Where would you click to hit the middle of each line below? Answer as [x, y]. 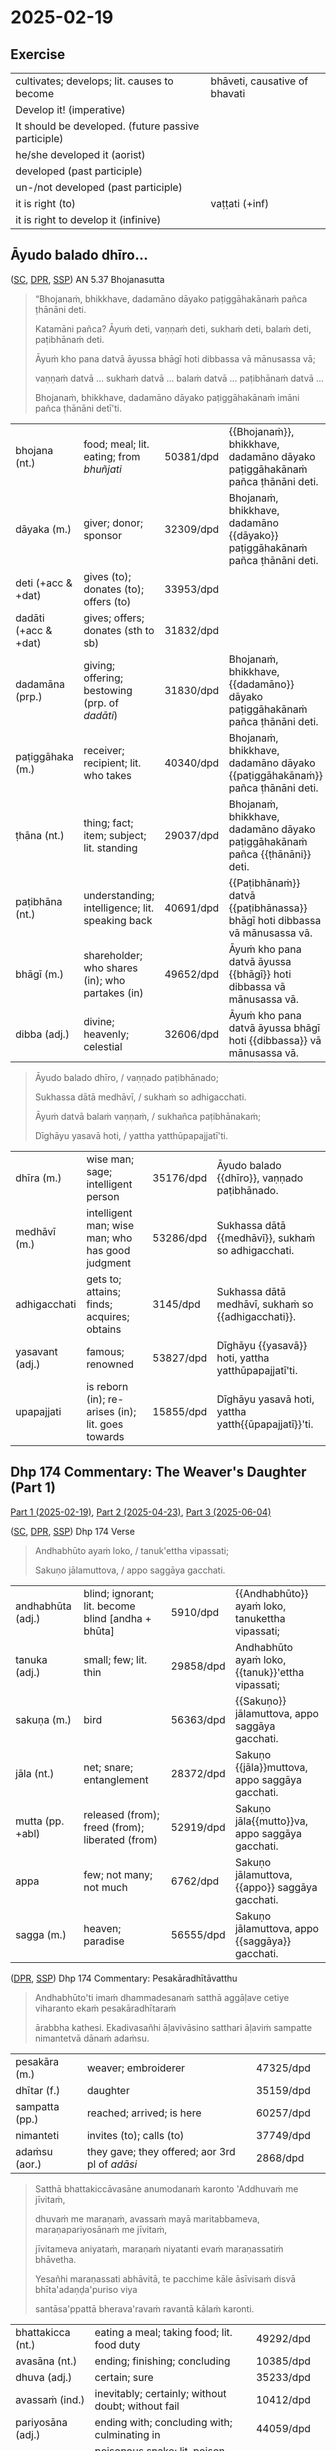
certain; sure [124, 2377]
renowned [110, 1364]
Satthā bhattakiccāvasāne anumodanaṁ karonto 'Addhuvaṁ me [166, 2188]
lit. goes [105, 1424]
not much [105, 1887]
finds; [99, 1304]
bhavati [228, 93]
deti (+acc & [44, 583]
